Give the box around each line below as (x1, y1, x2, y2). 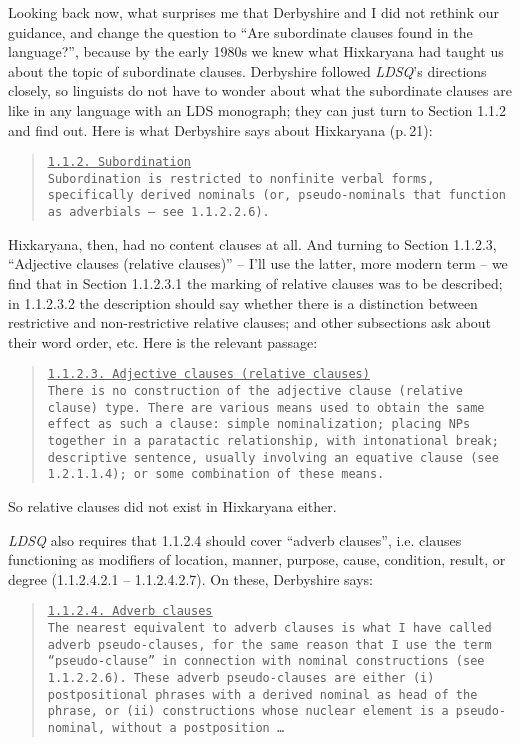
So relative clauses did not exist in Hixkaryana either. (8, 495, 337, 516)
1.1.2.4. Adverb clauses (47, 604, 213, 619)
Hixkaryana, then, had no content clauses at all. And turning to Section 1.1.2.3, (8, 233, 497, 254)
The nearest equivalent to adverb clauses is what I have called (47, 620, 492, 635)
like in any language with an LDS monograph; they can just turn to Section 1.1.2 (8, 99, 506, 120)
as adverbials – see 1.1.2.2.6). (47, 205, 270, 220)
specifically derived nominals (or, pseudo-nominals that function (47, 188, 506, 203)
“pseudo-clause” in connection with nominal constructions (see (47, 654, 485, 669)
